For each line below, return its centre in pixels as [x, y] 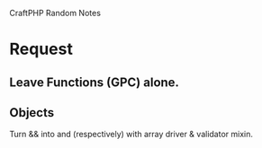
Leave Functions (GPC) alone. [95, 82]
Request [41, 49]
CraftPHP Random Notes [55, 13]
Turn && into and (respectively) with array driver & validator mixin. [131, 135]
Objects [32, 113]
